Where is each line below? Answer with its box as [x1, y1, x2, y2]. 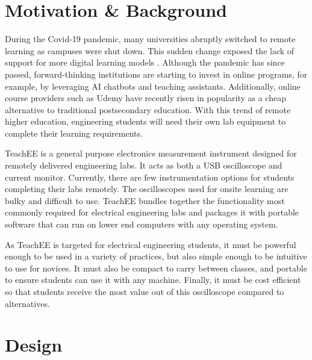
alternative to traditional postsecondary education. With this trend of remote [5, 103, 291, 116]
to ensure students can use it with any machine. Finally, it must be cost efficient [5, 273, 301, 286]
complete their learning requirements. [5, 126, 143, 139]
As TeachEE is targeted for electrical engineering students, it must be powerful [5, 238, 296, 250]
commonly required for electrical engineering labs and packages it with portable [5, 206, 299, 219]
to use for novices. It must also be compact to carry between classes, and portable [5, 261, 307, 274]
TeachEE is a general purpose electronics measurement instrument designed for [5, 147, 297, 160]
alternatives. [5, 297, 50, 309]
